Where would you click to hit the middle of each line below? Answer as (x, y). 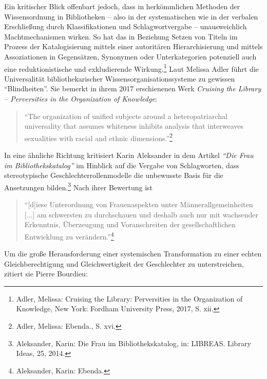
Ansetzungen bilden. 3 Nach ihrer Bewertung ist (79, 186)
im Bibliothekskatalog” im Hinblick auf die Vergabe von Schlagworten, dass (122, 165)
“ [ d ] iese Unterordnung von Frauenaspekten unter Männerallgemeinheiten (139, 204)
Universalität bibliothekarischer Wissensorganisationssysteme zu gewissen (120, 78)
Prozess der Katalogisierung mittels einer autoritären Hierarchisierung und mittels (133, 46)
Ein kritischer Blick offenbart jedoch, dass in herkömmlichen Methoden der (122, 6)
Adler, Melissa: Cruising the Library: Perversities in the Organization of (129, 298)
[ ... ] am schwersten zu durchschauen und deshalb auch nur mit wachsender (141, 214)
